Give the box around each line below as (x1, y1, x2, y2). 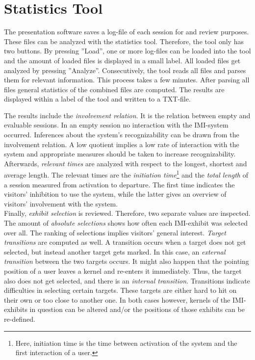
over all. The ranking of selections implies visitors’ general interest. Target (4, 227, 226, 237)
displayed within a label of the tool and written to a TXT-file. (4, 94, 191, 104)
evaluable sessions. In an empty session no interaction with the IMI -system (4, 120, 229, 130)
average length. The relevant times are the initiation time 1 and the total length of (4, 168, 248, 180)
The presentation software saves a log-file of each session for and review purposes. (4, 26, 249, 37)
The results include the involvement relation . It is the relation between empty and (4, 110, 251, 120)
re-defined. (4, 314, 35, 324)
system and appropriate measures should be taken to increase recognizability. (4, 149, 236, 159)
